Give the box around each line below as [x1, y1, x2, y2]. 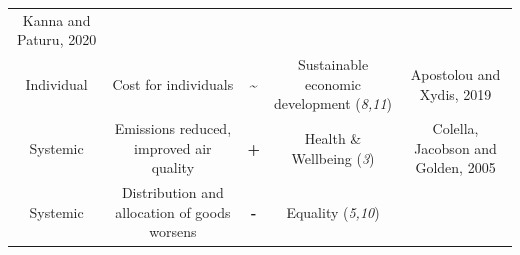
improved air [134, 137, 212, 158]
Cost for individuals [112, 73, 234, 94]
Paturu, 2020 [17, 29, 97, 50]
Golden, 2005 [415, 157, 496, 178]
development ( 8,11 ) [274, 93, 393, 114]
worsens [149, 221, 197, 242]
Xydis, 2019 [419, 83, 492, 104]
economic [305, 73, 362, 94]
